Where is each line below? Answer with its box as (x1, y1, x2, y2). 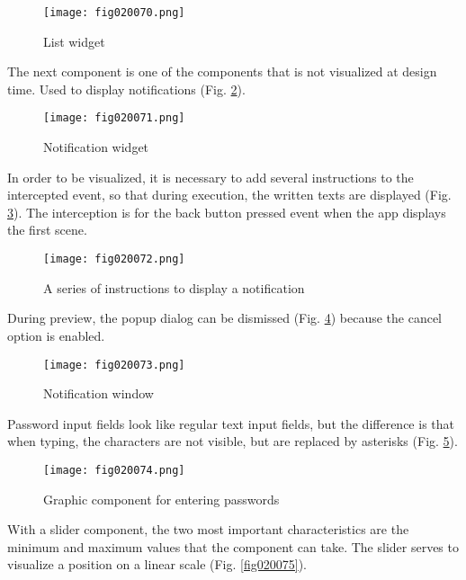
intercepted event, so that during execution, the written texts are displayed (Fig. (7, 185, 452, 204)
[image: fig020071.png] (43, 112, 185, 125)
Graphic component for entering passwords (43, 489, 280, 508)
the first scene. (7, 220, 87, 239)
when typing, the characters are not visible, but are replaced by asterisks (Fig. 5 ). (7, 432, 458, 451)
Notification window (43, 384, 154, 403)
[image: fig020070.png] (43, 6, 185, 19)
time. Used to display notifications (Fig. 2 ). (7, 79, 246, 98)
